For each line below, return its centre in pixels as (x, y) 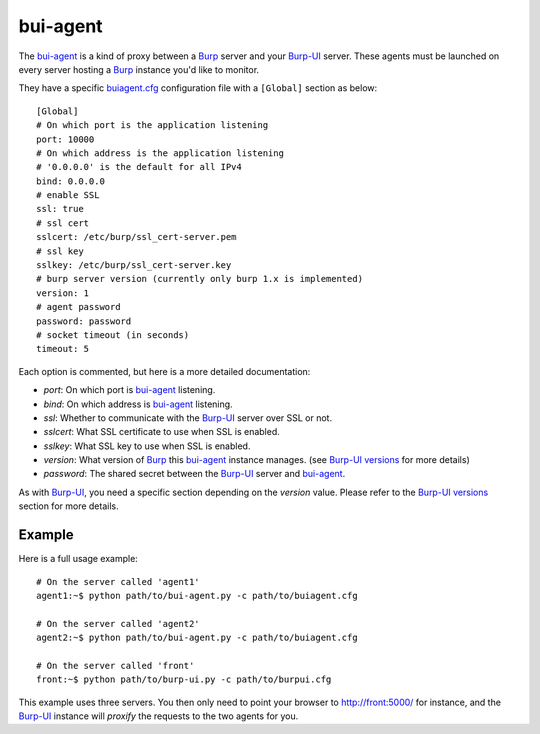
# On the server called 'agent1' (118, 581)
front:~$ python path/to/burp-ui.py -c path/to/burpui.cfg (184, 679)
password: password (84, 321)
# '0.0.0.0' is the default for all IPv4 (139, 167)
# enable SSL (68, 195)
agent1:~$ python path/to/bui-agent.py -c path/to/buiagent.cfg (197, 595)
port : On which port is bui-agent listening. (129, 390)
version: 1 (63, 293)
